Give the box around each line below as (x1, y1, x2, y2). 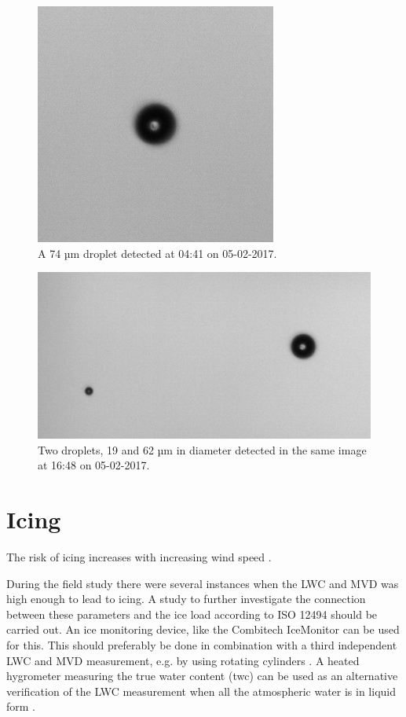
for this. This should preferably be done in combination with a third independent (6, 637, 397, 653)
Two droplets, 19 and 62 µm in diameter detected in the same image (38, 441, 367, 458)
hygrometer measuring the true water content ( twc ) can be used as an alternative (6, 667, 398, 684)
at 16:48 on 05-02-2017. (38, 457, 150, 473)
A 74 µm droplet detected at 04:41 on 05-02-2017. (38, 245, 277, 261)
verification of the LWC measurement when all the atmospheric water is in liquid (6, 682, 397, 699)
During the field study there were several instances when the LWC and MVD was (6, 575, 399, 591)
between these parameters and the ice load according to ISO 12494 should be (6, 605, 378, 622)
